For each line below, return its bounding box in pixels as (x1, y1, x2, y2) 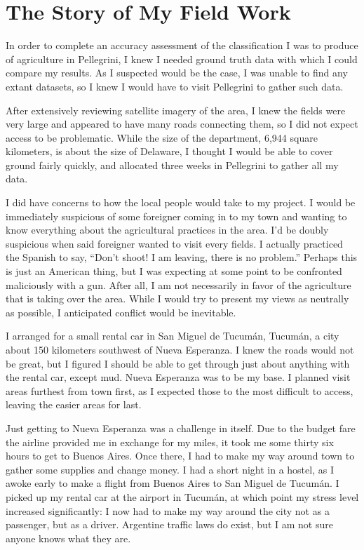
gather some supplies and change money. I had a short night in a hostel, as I (6, 462, 334, 476)
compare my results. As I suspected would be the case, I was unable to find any (6, 65, 348, 80)
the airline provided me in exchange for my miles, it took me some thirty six (6, 434, 334, 449)
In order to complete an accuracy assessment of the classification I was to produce (6, 38, 358, 53)
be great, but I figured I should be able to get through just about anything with (6, 356, 350, 370)
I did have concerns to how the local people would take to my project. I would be (6, 195, 356, 210)
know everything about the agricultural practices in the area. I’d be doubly (6, 222, 329, 237)
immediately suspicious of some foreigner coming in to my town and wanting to (6, 208, 347, 223)
